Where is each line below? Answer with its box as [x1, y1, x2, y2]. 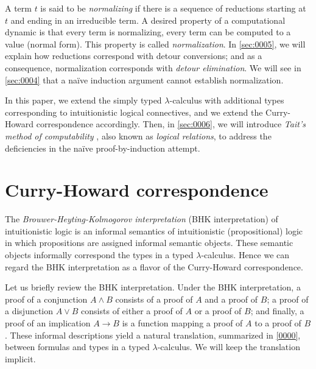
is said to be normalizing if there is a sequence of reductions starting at [40, 2, 306, 14]
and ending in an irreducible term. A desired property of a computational [10, 13, 286, 26]
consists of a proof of [115, 292, 193, 305]
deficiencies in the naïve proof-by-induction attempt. [5, 141, 200, 154]
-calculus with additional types [169, 94, 284, 107]
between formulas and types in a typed [5, 340, 150, 353]
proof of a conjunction [5, 292, 88, 305]
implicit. [5, 352, 36, 365]
